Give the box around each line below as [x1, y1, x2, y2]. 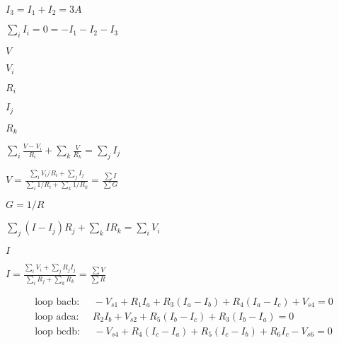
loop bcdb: [35, 326, 80, 337]
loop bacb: [35, 296, 80, 307]
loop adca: [35, 311, 79, 322]
